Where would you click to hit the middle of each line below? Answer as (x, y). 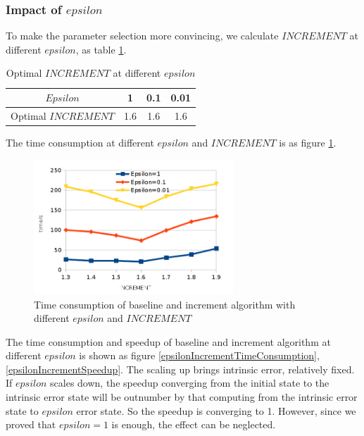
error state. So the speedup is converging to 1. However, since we (216, 410)
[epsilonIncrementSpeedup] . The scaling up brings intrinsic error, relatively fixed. (180, 369)
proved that (31, 424)
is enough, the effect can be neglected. (194, 424)
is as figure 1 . (308, 142)
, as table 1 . (101, 49)
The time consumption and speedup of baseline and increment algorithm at (168, 341)
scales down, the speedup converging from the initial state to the (190, 383)
